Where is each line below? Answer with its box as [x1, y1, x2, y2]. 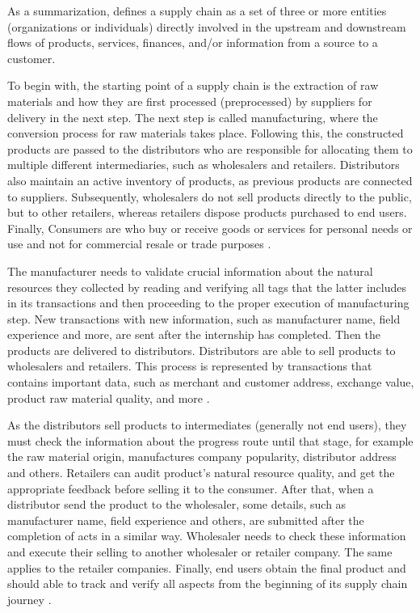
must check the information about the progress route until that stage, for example [7, 432, 414, 449]
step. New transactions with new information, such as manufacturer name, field [7, 310, 401, 327]
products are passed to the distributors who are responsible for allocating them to [7, 140, 413, 157]
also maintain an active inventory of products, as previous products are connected [7, 171, 413, 188]
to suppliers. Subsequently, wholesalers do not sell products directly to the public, [7, 188, 412, 205]
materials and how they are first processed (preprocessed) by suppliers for [7, 92, 372, 109]
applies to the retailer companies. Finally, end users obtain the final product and [7, 559, 406, 576]
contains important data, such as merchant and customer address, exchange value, [7, 374, 414, 391]
